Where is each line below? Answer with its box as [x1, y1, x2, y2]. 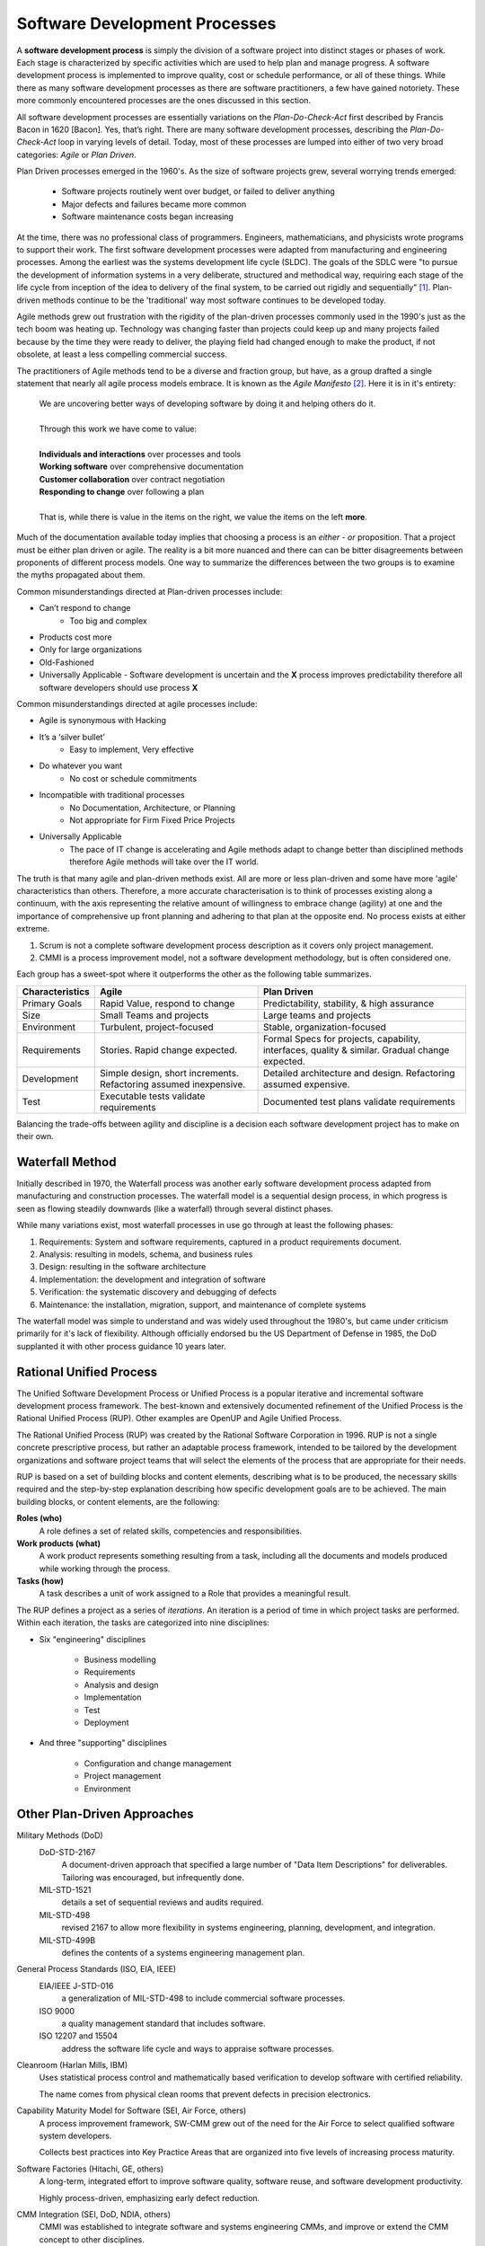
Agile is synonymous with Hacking [39, 715, 166, 726]
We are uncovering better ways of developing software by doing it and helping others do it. [39, 398, 376, 409]
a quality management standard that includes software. [61, 2018, 266, 2029]
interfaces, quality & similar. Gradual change [262, 1043, 450, 1056]
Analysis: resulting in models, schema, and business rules [39, 1249, 253, 1260]
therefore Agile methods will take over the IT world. [69, 856, 260, 867]
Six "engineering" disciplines [39, 1633, 146, 1644]
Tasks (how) [16, 1576, 65, 1587]
